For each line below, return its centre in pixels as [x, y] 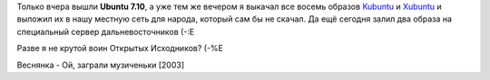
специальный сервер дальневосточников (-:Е [106, 31]
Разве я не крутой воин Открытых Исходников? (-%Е [120, 49]
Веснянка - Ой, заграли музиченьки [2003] [101, 65]
